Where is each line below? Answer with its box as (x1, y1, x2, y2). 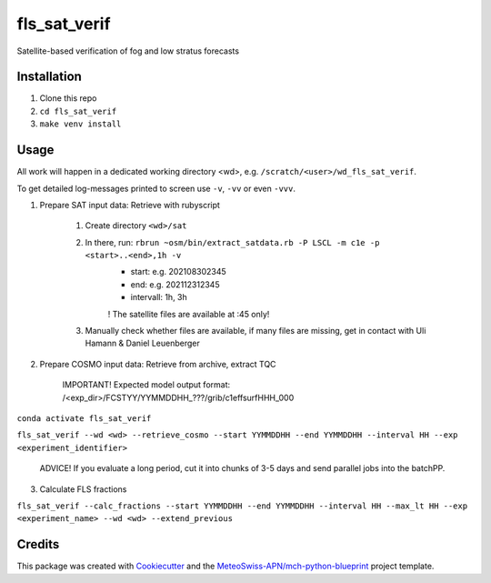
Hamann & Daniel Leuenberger (85, 337, 200, 349)
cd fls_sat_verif (39, 106, 117, 116)
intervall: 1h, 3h (130, 292, 188, 303)
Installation (16, 69, 82, 85)
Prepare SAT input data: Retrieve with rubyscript (39, 199, 220, 210)
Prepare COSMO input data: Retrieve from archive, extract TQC (39, 358, 276, 369)
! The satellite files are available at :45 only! (107, 308, 270, 319)
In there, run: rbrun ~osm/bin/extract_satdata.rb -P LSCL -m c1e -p (85, 236, 380, 247)
